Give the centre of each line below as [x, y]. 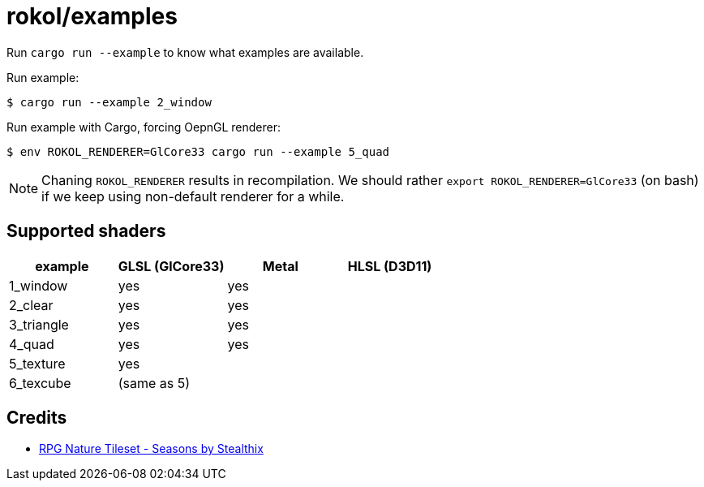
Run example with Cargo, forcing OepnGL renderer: [144, 127]
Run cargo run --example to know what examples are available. [185, 52]
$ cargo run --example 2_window [109, 102]
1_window [39, 285]
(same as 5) [154, 383]
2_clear [31, 305]
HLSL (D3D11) [390, 266]
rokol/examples [92, 16]
